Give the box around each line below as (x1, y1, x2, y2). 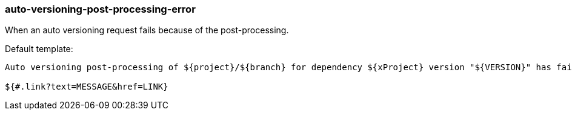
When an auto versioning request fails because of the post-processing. (5, 25, 289, 36)
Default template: (5, 44, 73, 54)
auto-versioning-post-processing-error (5, 3, 196, 15)
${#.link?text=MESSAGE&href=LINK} (5, 82, 168, 92)
